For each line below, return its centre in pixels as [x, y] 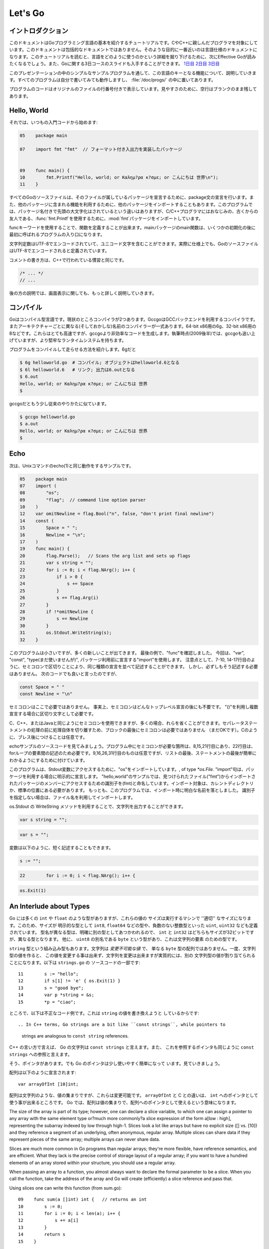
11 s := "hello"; [48, 974]
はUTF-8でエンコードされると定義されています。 [59, 251]
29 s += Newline [54, 619]
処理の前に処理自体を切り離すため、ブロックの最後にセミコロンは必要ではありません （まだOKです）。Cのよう [144, 730]
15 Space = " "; [49, 528]
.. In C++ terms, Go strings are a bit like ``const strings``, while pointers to [122, 1025]
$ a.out [29, 424]
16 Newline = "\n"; [53, 535]
